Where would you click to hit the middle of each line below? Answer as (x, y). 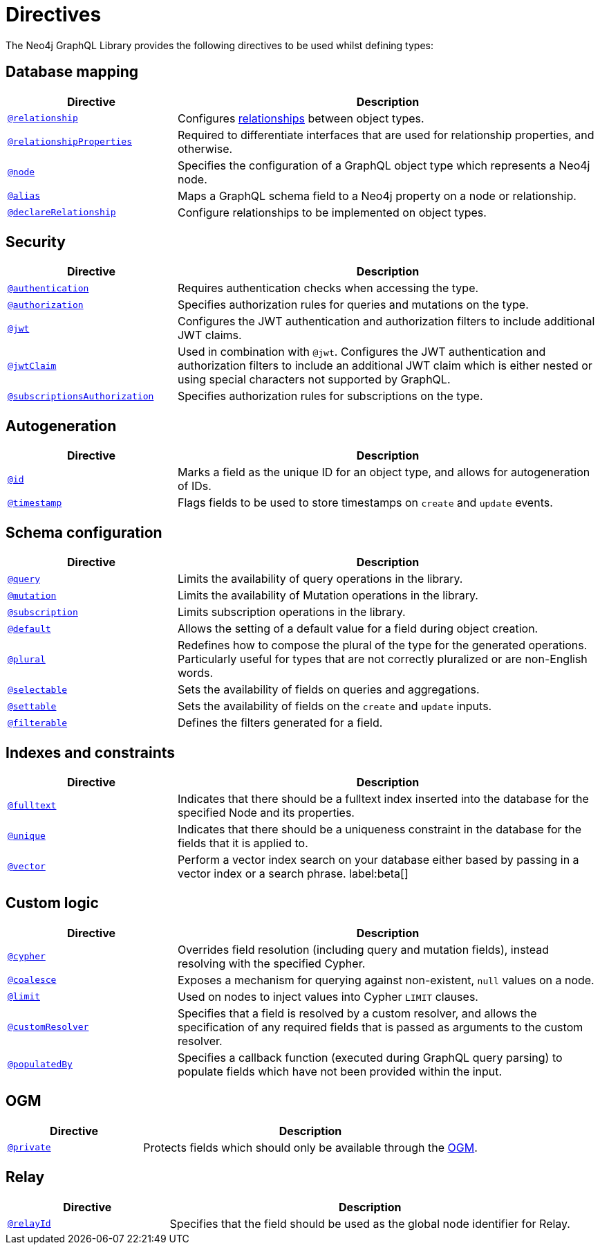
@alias (24, 196)
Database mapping (72, 72)
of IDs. (194, 486)
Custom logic (52, 903)
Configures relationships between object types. (301, 118)
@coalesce (32, 980)
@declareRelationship (62, 212)
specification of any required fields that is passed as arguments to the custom (380, 1027)
